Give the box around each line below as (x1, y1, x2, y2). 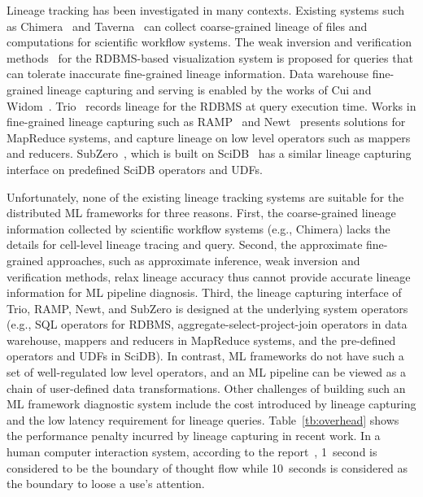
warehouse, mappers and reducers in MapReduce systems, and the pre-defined (7, 331, 396, 348)
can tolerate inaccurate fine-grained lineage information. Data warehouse (7, 65, 368, 82)
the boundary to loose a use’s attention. (7, 475, 205, 492)
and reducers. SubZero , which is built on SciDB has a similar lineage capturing (7, 145, 412, 162)
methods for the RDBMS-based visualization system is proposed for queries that (7, 49, 413, 66)
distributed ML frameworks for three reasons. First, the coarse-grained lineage (7, 204, 396, 221)
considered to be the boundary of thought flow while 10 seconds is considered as (7, 459, 408, 476)
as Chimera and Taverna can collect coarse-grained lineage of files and (7, 17, 368, 34)
